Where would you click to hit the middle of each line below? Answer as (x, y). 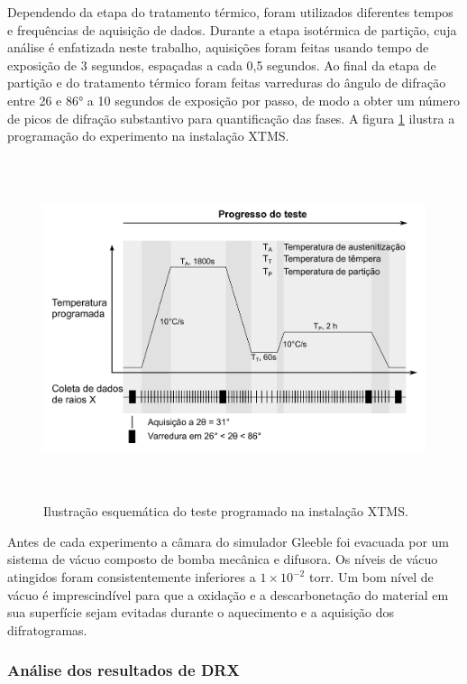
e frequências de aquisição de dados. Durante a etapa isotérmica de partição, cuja (232, 29)
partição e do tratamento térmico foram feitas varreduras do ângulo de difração (227, 83)
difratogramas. (47, 629)
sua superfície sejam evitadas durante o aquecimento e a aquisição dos (201, 612)
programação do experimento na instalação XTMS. (148, 136)
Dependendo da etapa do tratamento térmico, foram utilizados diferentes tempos (230, 12)
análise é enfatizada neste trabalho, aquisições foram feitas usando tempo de (218, 47)
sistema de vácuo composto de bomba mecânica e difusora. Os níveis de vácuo (223, 559)
